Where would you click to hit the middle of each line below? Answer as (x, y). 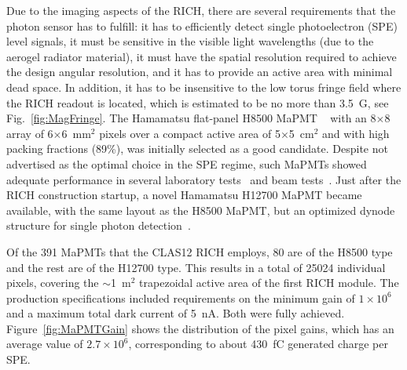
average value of (45, 344)
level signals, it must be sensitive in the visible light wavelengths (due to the (190, 41)
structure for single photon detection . (99, 225)
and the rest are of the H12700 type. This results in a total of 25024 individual (196, 267)
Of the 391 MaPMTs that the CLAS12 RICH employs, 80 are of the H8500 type (200, 251)
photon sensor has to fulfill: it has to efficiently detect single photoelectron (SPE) (202, 25)
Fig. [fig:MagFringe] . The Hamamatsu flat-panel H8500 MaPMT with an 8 (191, 118)
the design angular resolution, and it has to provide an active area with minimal (200, 72)
